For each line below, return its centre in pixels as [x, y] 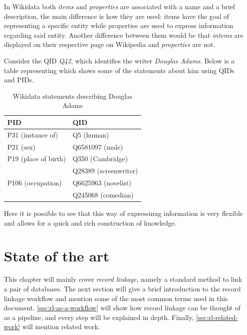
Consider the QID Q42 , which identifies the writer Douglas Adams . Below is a [119, 60]
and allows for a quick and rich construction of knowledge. [90, 222]
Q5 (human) [91, 134]
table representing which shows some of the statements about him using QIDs [119, 70]
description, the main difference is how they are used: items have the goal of [116, 16]
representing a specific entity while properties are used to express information [119, 25]
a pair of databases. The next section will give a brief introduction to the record [123, 289]
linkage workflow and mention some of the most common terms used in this [116, 298]
